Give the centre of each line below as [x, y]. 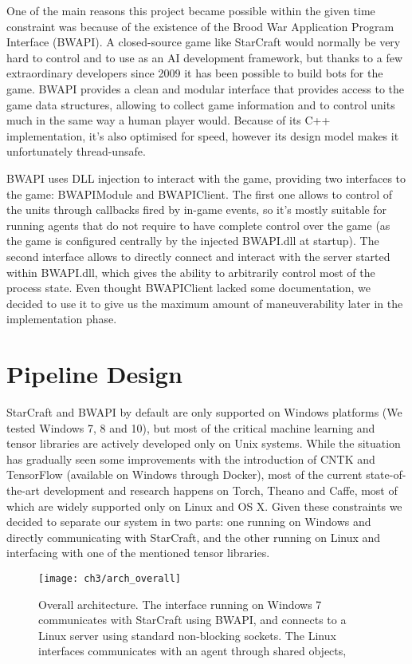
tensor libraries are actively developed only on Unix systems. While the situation [204, 443]
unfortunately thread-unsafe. [76, 151]
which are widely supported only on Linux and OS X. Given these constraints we [204, 506]
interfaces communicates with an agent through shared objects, [192, 651]
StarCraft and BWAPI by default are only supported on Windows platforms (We [204, 412]
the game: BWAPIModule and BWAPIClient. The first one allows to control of [200, 194]
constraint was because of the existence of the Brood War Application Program [200, 26]
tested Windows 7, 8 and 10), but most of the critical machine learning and [191, 427]
